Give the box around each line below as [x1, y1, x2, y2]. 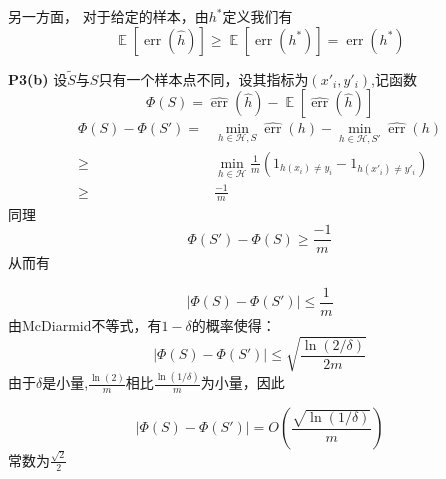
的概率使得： [191, 314, 276, 335]
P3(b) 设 [8, 68, 68, 89]
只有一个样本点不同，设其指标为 [98, 68, 309, 89]
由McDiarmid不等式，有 [8, 314, 162, 335]
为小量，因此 [200, 372, 285, 393]
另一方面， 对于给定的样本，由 [8, 6, 209, 26]
